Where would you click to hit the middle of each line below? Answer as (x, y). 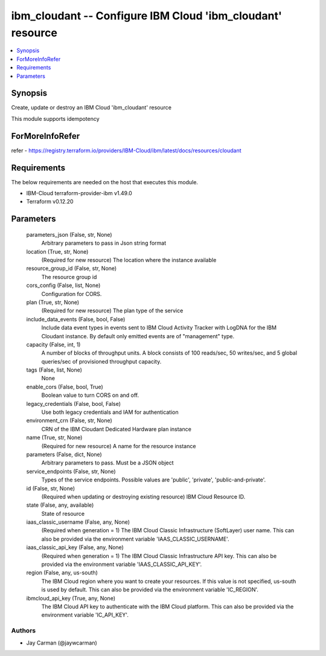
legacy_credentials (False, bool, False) (73, 404)
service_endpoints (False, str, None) (71, 471)
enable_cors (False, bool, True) (65, 387)
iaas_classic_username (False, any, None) (78, 522)
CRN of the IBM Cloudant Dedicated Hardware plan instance (116, 429)
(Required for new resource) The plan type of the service (112, 310)
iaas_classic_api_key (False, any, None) (75, 547)
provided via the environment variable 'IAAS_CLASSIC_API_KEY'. (122, 564)
